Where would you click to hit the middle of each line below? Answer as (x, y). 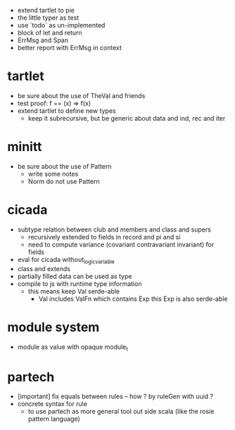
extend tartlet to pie (46, 10)
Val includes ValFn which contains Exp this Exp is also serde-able (133, 299)
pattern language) (54, 419)
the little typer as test (48, 18)
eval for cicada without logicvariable (66, 260)
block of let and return (50, 32)
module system (53, 327)
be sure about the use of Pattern (64, 166)
